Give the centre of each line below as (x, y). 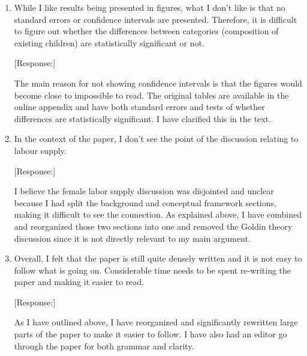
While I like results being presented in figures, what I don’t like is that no (150, 7)
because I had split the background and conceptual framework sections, (145, 202)
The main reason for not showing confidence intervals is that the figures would (158, 83)
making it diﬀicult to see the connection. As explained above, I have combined (158, 214)
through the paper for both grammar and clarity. (104, 345)
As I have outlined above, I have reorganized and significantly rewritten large (156, 322)
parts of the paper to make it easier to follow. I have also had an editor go (151, 334)
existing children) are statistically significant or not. (109, 42)
